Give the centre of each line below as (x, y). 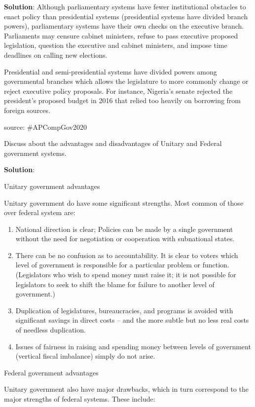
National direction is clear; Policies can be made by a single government (124, 229)
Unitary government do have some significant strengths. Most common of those (124, 203)
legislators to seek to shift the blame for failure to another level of (115, 284)
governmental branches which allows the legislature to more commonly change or (126, 81)
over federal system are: (40, 212)
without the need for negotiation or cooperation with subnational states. (125, 239)
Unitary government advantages (52, 186)
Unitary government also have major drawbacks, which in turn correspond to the (126, 389)
